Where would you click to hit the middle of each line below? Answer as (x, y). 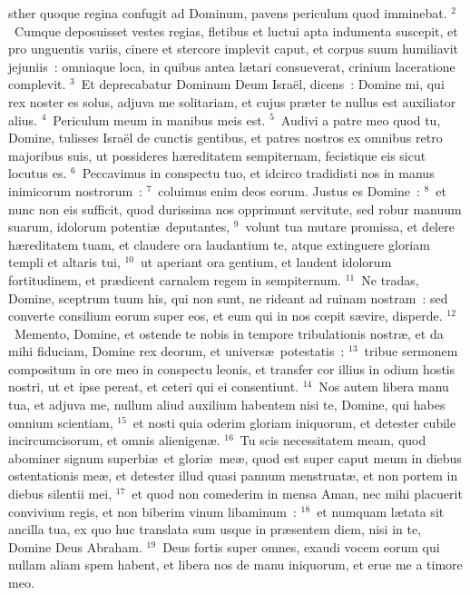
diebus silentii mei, (60, 494)
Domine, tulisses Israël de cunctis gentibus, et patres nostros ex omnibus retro (225, 138)
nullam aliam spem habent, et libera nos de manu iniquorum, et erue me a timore (235, 565)
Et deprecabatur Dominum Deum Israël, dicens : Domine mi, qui (263, 84)
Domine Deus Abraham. (75, 546)
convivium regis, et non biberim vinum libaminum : (152, 511)
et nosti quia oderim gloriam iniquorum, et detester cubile (294, 422)
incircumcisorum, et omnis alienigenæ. (114, 440)
